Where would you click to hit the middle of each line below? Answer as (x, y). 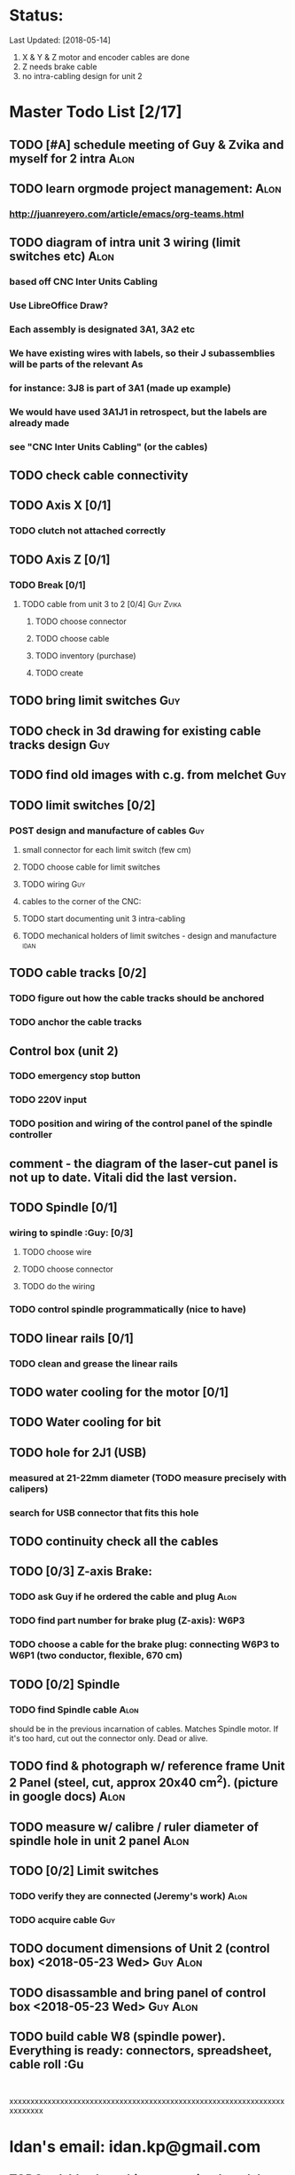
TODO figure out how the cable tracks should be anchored (137, 998)
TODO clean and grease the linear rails (94, 1363)
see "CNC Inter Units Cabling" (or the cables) (109, 446)
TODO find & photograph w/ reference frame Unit (147, 1766)
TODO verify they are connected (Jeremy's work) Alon (128, 1895)
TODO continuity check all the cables (114, 1542)
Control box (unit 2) (64, 1051)
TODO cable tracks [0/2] (78, 973)
